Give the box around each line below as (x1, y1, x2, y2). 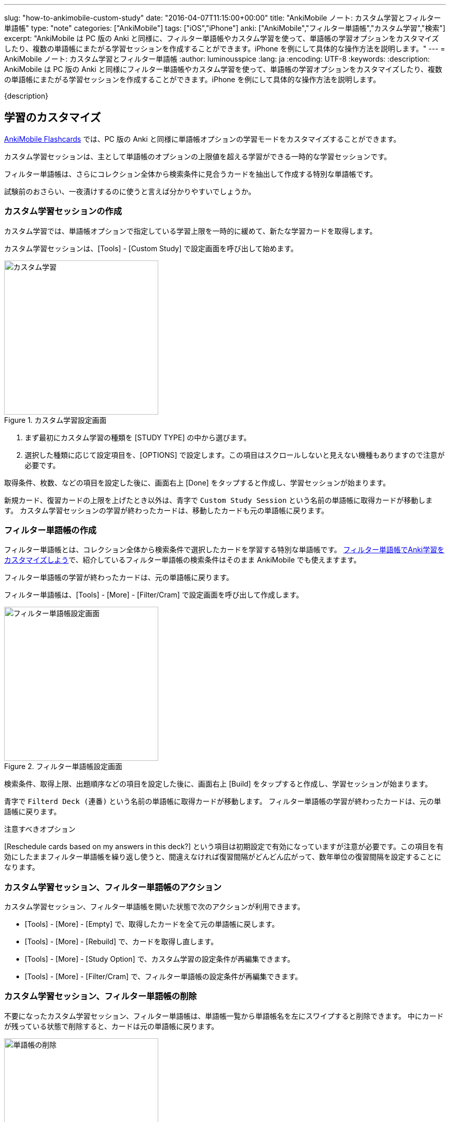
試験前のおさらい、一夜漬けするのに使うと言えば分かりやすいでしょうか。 (4, 186, 256, 196)
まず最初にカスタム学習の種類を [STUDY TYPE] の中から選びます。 (25, 433, 251, 442)
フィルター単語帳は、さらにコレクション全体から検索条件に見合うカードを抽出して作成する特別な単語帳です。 (4, 169, 377, 178)
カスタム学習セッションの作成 (4, 206, 122, 217)
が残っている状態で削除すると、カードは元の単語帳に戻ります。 (4, 1021, 219, 1031)
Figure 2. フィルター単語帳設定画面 (4, 762, 122, 771)
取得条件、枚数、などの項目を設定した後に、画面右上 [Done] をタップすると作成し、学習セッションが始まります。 (4, 478, 390, 487)
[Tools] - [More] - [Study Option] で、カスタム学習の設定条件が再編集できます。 (25, 955, 295, 964)
